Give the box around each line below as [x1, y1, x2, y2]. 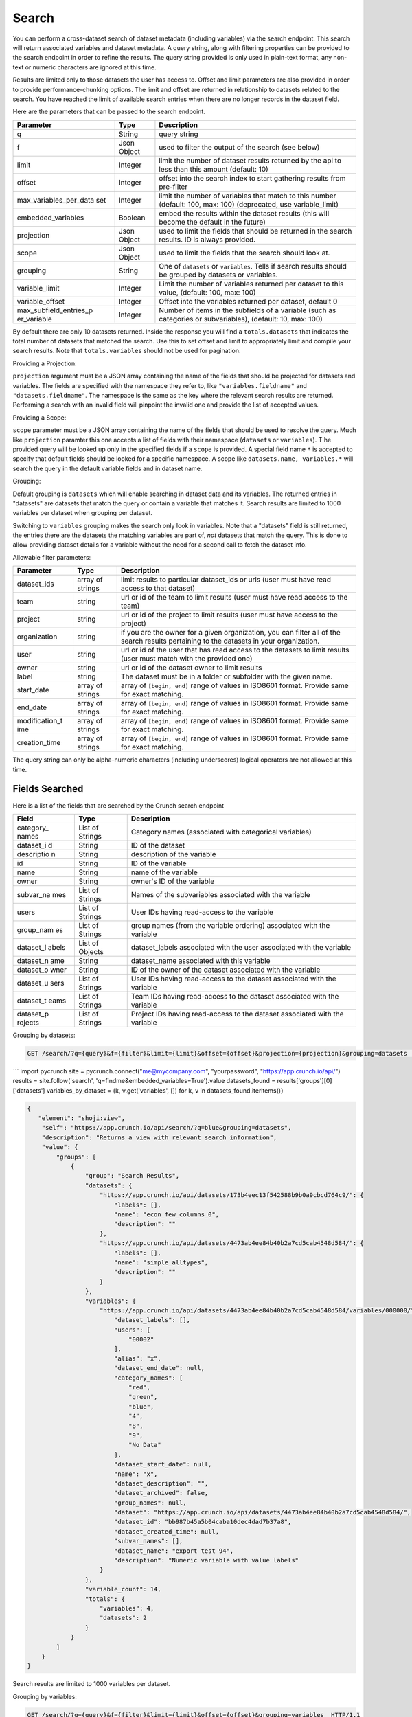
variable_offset [16, 296, 65, 306]
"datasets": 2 [100, 1614, 147, 1622]
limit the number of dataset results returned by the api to [159, 155, 342, 165]
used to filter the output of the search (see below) [159, 142, 320, 152]
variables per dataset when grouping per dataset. [12, 509, 152, 517]
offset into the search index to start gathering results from [159, 173, 346, 183]
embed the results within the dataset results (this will [159, 208, 330, 218]
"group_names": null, [113, 1499, 187, 1507]
